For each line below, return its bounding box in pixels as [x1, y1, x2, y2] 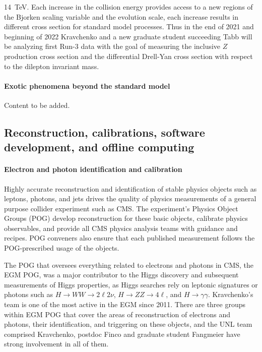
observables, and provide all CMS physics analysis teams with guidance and [4, 222, 238, 233]
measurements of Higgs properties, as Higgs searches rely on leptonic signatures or [4, 279, 258, 289]
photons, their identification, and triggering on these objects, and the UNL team [4, 319, 252, 329]
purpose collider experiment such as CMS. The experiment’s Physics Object [4, 203, 238, 213]
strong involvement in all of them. [4, 338, 109, 349]
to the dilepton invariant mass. [4, 61, 99, 71]
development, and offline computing [4, 139, 194, 155]
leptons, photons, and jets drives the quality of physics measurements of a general [4, 193, 256, 204]
